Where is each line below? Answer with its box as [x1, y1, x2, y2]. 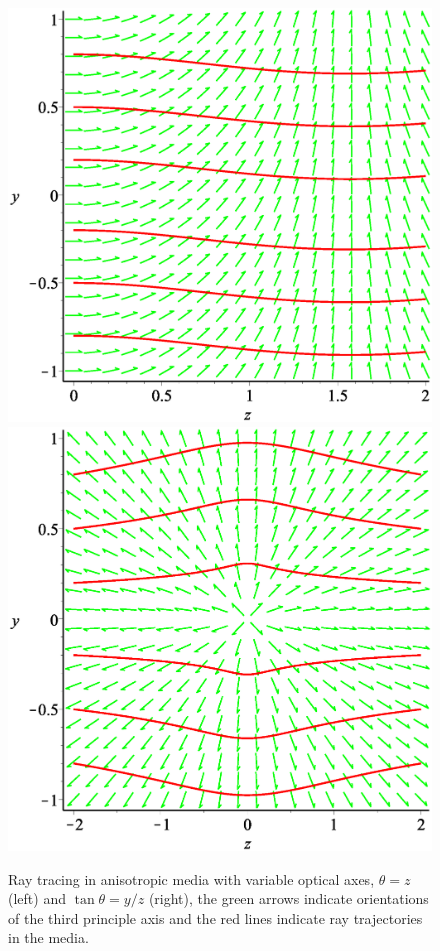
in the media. [8, 927, 89, 948]
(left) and [8, 888, 66, 909]
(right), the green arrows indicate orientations [148, 888, 429, 909]
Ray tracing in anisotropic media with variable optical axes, [8, 868, 375, 889]
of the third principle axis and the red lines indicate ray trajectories [8, 907, 423, 928]
